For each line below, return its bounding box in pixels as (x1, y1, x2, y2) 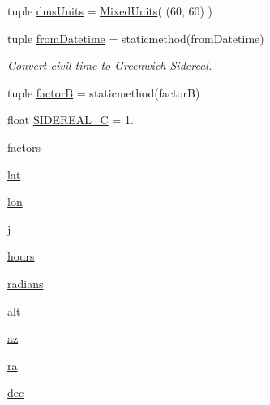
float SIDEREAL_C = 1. (7, 111, 134, 128)
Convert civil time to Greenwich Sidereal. (7, 57, 212, 74)
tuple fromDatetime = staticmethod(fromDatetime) (7, 29, 264, 46)
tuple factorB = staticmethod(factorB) (7, 84, 200, 101)
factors (7, 138, 41, 155)
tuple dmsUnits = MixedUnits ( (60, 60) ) (7, 2, 213, 19)
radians (7, 274, 44, 291)
